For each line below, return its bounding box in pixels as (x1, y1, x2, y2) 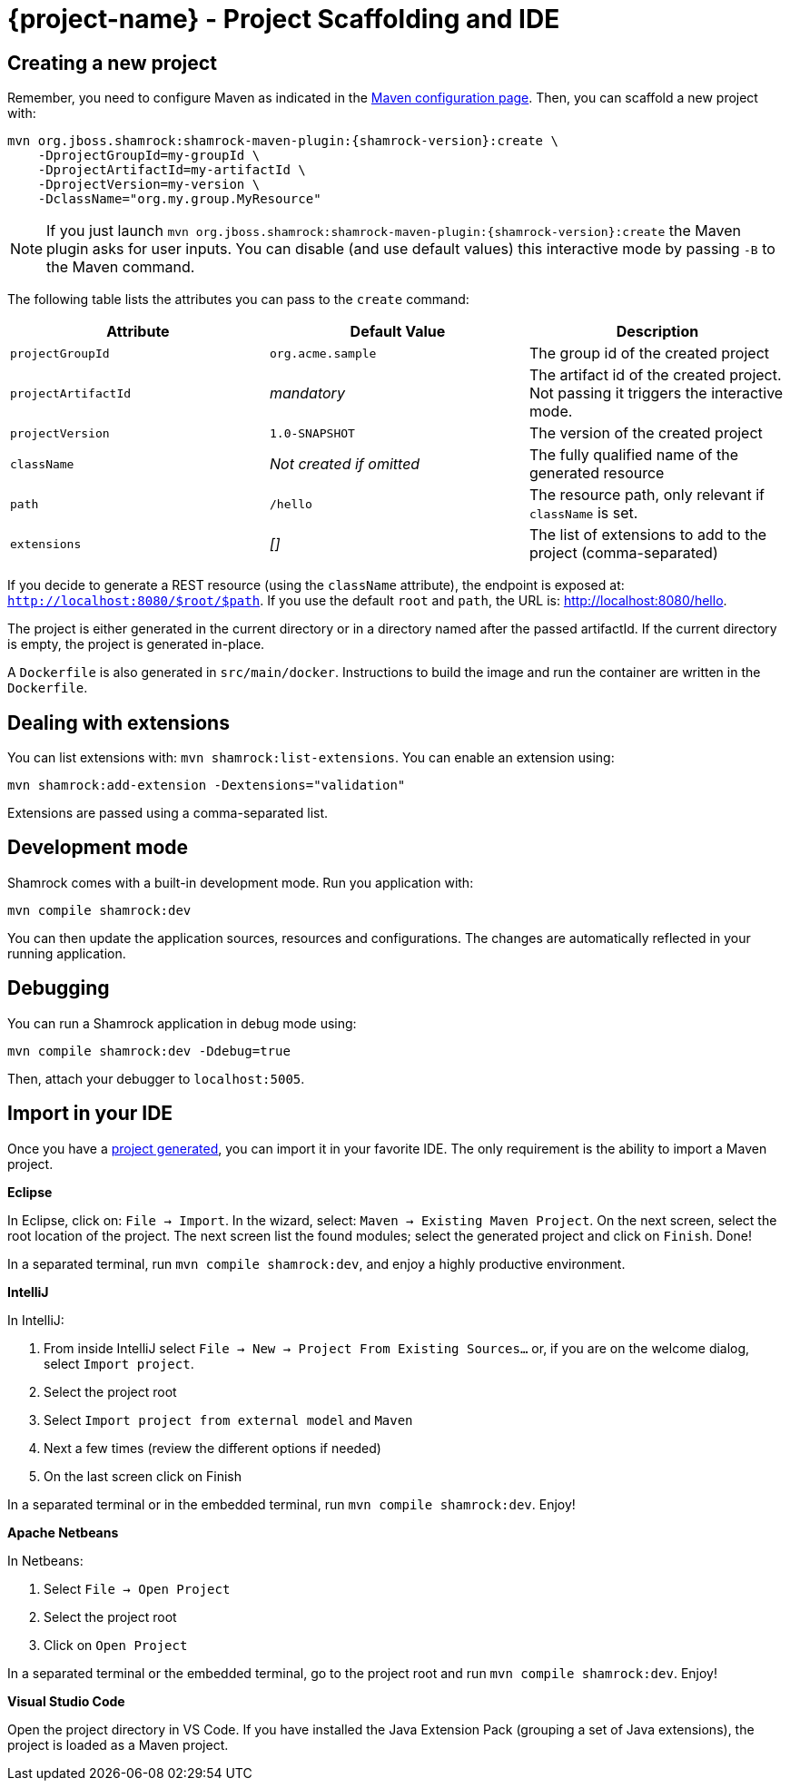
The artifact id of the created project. (528, 366, 782, 385)
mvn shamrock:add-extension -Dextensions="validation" (7, 778, 406, 793)
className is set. (528, 504, 638, 523)
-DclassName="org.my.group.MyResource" (37, 192, 321, 207)
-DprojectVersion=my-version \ (37, 177, 261, 192)
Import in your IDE (7, 1102, 173, 1125)
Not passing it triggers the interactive (528, 384, 784, 403)
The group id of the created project (528, 344, 770, 363)
